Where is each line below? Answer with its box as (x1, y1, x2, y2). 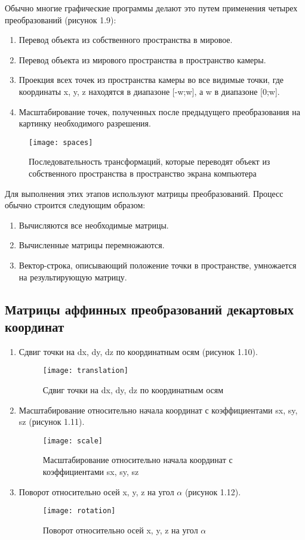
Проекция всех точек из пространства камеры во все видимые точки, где (19, 73, 284, 86)
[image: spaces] (29, 138, 93, 147)
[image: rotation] (42, 507, 116, 516)
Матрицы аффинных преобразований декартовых (5, 300, 294, 318)
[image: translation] (42, 366, 128, 375)
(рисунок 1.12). (184, 485, 241, 498)
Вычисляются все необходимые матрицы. (19, 218, 169, 231)
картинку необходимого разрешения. (19, 117, 151, 129)
